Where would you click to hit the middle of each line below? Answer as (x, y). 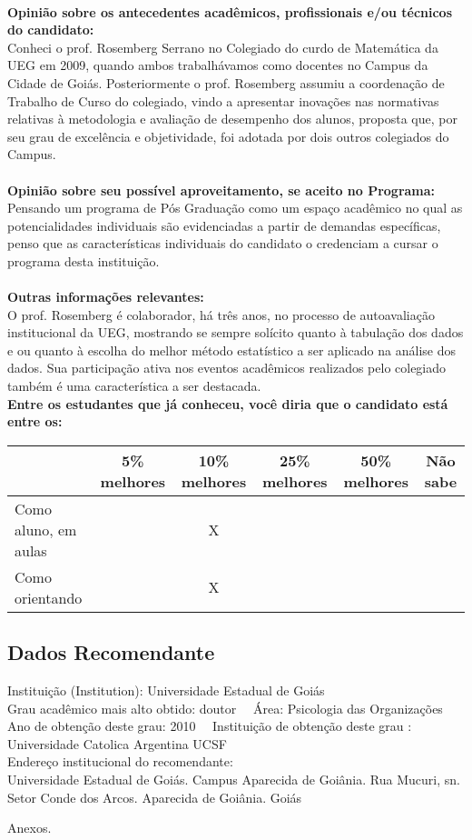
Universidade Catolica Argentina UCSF (117, 743)
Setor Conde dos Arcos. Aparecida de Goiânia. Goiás (155, 797)
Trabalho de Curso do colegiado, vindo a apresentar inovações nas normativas (223, 100)
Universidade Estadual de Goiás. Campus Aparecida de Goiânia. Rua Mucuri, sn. (234, 780)
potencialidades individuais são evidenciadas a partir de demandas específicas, (224, 225)
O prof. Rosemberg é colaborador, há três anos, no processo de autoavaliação (221, 314)
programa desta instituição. (84, 260)
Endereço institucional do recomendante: (120, 761)
